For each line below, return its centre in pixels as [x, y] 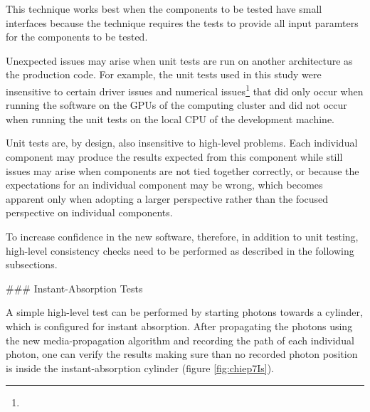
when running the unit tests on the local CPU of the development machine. [170, 118]
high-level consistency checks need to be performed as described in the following [180, 250]
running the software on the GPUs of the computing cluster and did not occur [176, 105]
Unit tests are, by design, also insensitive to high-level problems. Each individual [182, 143]
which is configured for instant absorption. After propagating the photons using [179, 326]
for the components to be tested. [77, 37]
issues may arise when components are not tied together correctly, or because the [183, 170]
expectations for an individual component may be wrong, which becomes [164, 185]
